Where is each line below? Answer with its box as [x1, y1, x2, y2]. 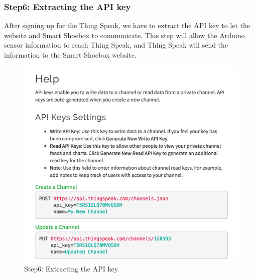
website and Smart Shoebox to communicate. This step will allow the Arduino [4, 30, 245, 40]
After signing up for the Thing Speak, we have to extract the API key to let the [4, 20, 250, 31]
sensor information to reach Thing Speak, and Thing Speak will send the [4, 40, 228, 50]
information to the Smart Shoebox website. [4, 50, 137, 60]
